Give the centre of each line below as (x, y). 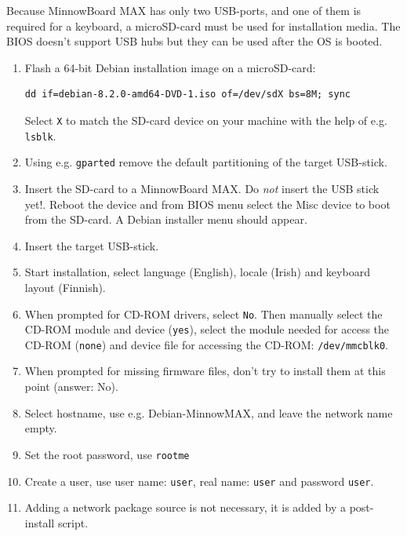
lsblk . (40, 135)
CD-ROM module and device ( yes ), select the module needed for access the (207, 329)
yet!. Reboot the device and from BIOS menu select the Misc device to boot (207, 204)
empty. (41, 428)
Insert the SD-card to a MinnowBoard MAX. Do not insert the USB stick (202, 188)
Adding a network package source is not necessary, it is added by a (185, 507)
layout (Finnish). (65, 287)
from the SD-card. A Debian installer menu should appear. (166, 219)
